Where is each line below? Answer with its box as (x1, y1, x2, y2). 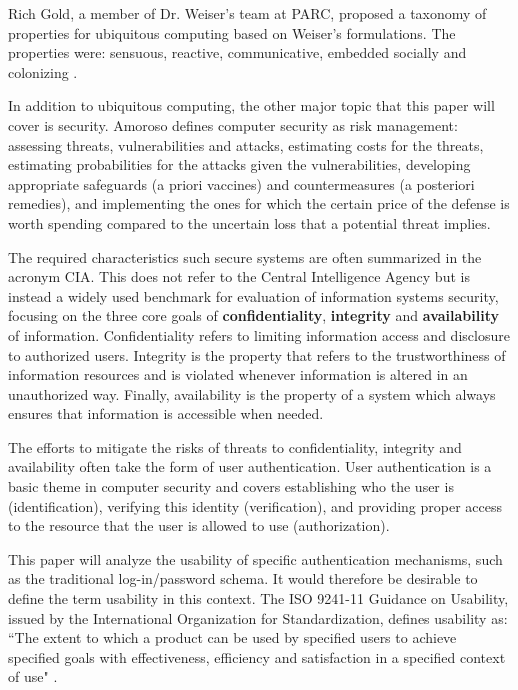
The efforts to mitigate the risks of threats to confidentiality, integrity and (8, 436, 462, 457)
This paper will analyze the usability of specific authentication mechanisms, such (8, 548, 503, 569)
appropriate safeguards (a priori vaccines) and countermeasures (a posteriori (8, 173, 475, 194)
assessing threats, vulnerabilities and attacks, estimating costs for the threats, (8, 134, 484, 155)
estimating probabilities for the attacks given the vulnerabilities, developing (8, 154, 471, 175)
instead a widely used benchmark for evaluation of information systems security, (8, 285, 499, 306)
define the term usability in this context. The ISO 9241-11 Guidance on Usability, (8, 588, 509, 609)
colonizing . (8, 61, 78, 82)
